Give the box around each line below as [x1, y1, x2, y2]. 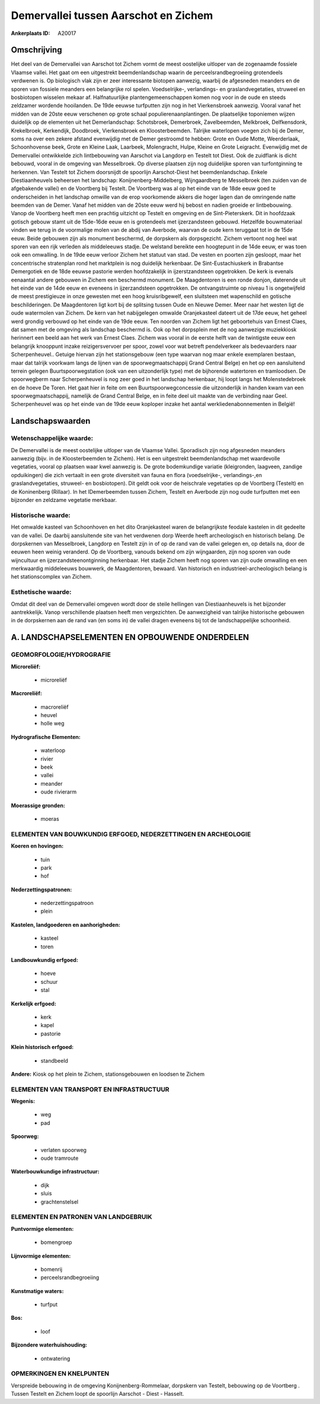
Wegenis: [11, 1098, 36, 1105]
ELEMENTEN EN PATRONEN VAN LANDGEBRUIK [11, 1213, 152, 1221]
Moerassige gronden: [11, 802, 65, 809]
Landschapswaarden [11, 416, 91, 426]
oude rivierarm [40, 788, 77, 795]
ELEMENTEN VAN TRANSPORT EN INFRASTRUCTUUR [11, 1085, 169, 1093]
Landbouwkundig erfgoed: [11, 957, 78, 964]
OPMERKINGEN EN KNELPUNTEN [11, 1370, 110, 1378]
